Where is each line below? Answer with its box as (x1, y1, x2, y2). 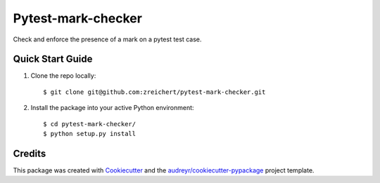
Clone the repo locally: (30, 72, 96, 80)
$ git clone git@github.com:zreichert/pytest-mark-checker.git (43, 88, 266, 96)
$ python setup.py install (43, 130, 137, 138)
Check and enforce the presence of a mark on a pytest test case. (13, 35, 202, 43)
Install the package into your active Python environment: (30, 104, 194, 112)
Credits (13, 147, 46, 159)
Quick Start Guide (13, 53, 93, 65)
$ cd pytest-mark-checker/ (43, 120, 137, 128)
